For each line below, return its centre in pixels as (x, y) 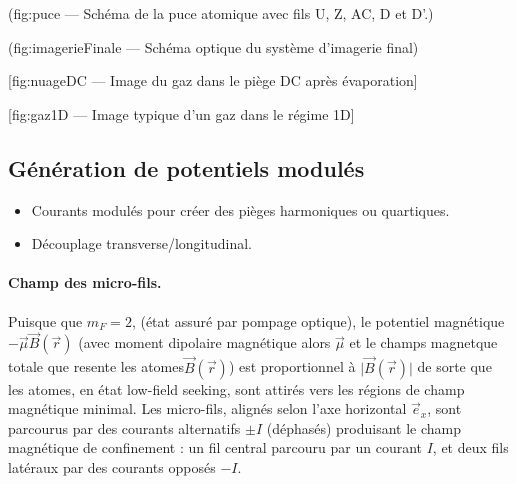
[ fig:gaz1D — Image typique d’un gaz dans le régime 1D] (181, 113)
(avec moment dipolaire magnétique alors (204, 342)
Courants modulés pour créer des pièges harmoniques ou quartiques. (240, 209)
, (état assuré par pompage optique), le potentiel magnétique (318, 320)
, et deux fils (470, 447)
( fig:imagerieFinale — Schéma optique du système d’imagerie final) (213, 46)
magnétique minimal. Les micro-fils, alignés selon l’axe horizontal (207, 408)
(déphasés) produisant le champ (364, 427)
